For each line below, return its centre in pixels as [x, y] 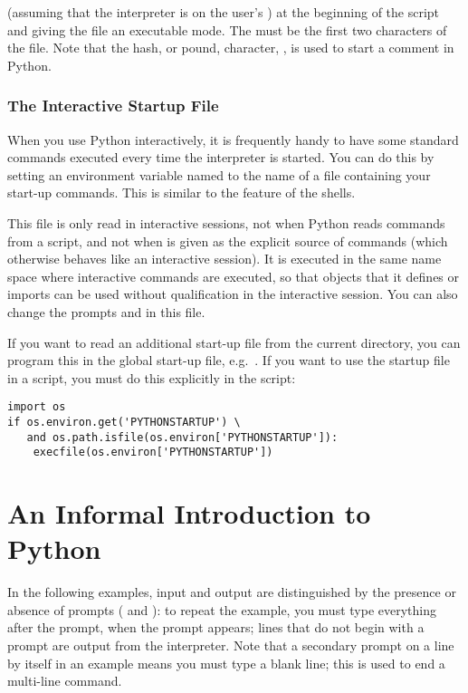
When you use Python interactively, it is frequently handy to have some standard [233, 139]
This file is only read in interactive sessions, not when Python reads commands [226, 222]
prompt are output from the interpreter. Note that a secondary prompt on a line [231, 645]
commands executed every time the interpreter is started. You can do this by [221, 157]
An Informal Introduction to [189, 513]
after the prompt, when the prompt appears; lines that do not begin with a [216, 627]
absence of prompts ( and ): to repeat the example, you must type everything [222, 609]
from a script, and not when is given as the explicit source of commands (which [228, 241]
